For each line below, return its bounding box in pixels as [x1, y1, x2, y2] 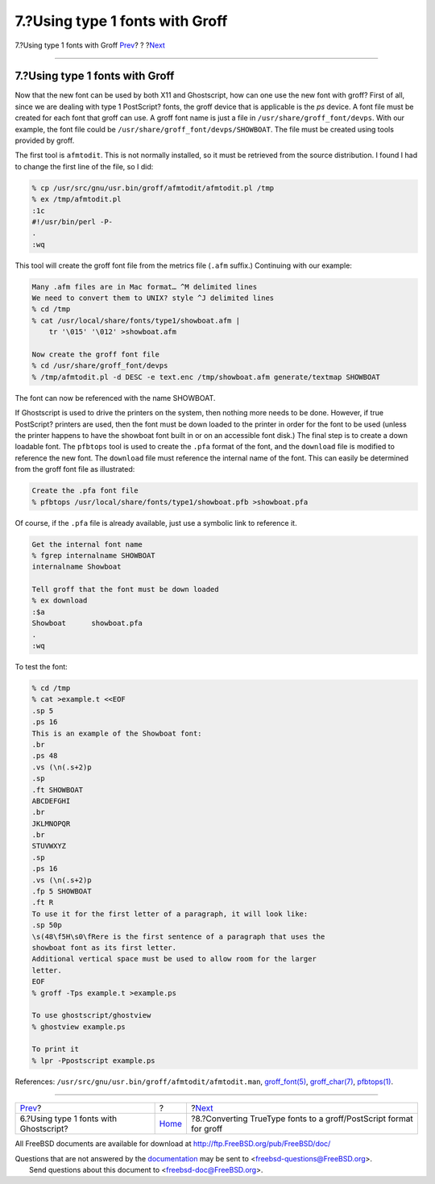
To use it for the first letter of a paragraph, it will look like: [31, 909, 309, 919]
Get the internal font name [31, 540, 143, 548]
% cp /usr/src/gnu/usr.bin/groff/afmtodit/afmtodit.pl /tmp [31, 183, 275, 193]
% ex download [31, 596, 88, 605]
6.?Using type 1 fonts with [19, 1113, 117, 1124]
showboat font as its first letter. [31, 943, 177, 952]
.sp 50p [31, 920, 62, 930]
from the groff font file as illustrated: [14, 465, 135, 474]
